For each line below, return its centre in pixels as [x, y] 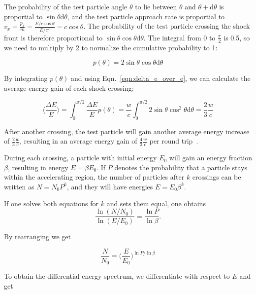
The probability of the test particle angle [66, 6]
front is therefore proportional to [53, 37]
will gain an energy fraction [210, 158]
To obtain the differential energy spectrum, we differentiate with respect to [117, 276]
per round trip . [174, 141]
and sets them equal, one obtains [156, 203]
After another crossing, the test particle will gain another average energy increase [127, 131]
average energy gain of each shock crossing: [69, 88]
